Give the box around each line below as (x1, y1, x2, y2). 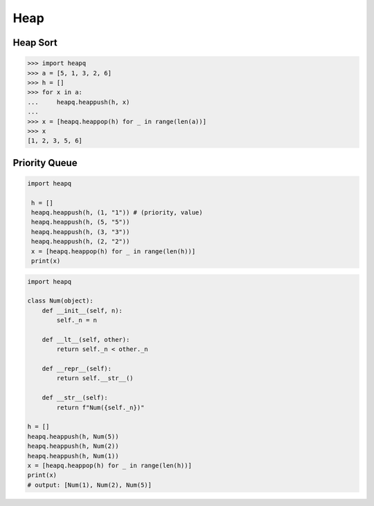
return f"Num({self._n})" (56, 404, 145, 411)
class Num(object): (27, 297, 93, 305)
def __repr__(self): (42, 365, 112, 373)
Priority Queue (12, 156, 78, 169)
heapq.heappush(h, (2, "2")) (31, 237, 130, 246)
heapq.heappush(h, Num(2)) (27, 442, 119, 450)
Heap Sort (12, 37, 58, 48)
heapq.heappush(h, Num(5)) (27, 433, 119, 440)
